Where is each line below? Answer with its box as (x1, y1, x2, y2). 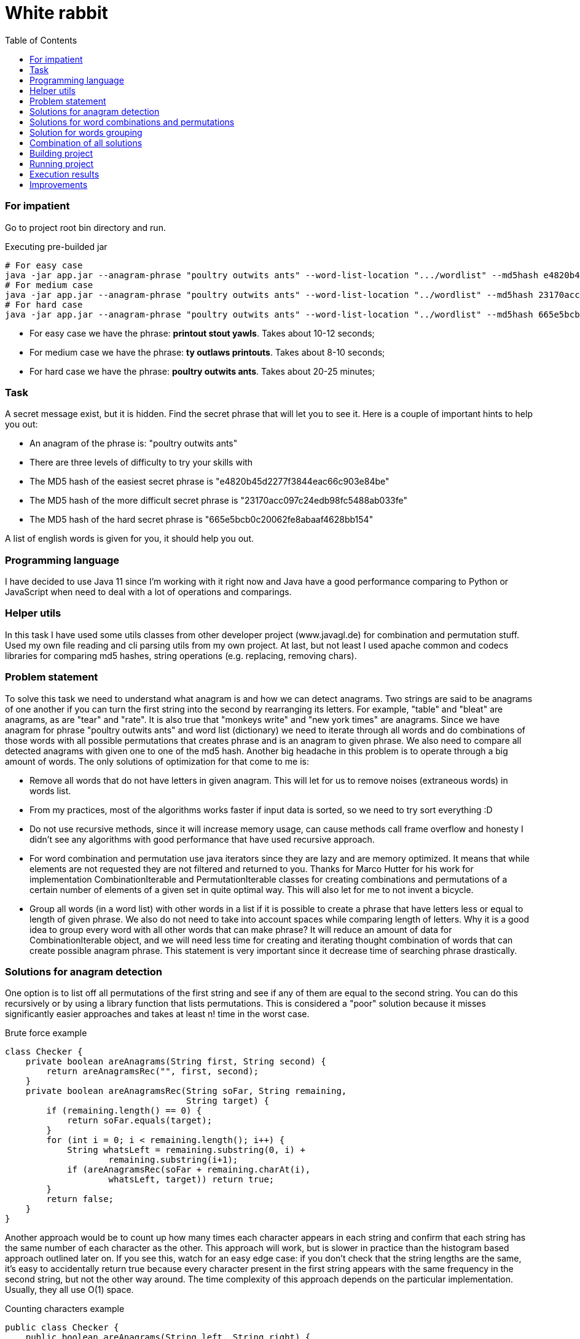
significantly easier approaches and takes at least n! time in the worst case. (5, 1009, 310, 1020)
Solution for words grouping (29, 127, 143, 138)
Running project (29, 158, 94, 169)
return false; (46, 1194, 114, 1204)
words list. (29, 785, 71, 796)
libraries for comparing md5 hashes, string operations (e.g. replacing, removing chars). (5, 650, 357, 661)
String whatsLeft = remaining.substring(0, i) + (67, 1145, 305, 1155)
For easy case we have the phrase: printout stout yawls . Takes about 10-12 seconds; (29, 327, 375, 338)
